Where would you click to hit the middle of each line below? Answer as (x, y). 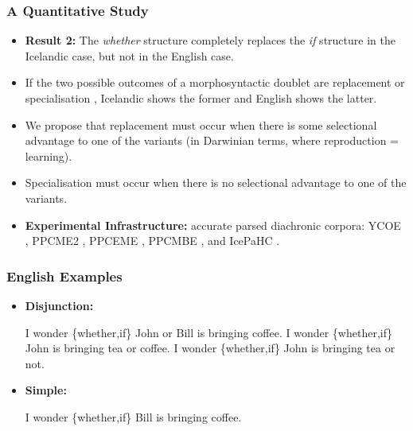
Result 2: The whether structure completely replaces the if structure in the (210, 40)
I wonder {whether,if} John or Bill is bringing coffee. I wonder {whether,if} (208, 332)
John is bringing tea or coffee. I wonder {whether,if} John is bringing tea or (210, 348)
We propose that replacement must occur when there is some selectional (201, 124)
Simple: (46, 390)
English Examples (64, 276)
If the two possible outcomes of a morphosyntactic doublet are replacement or (215, 82)
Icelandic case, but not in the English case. (129, 55)
